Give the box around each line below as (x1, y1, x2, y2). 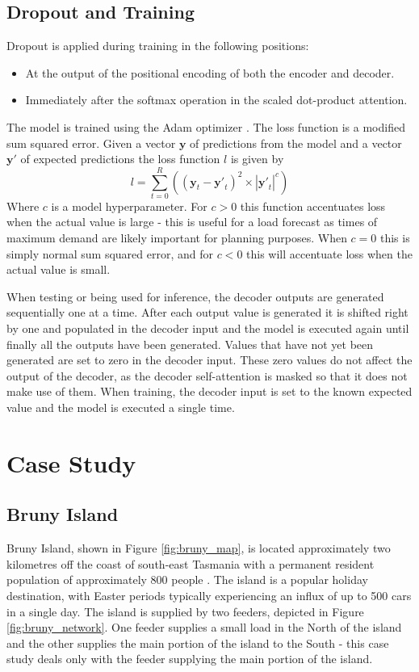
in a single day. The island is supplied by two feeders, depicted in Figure (6, 603, 364, 619)
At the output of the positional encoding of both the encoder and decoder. (25, 64, 395, 81)
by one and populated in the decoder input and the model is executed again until (6, 320, 409, 337)
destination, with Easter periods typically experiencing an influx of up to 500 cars (6, 586, 412, 603)
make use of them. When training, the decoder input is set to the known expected (6, 383, 413, 400)
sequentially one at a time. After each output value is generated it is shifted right (6, 304, 409, 321)
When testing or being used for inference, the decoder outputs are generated (6, 288, 384, 304)
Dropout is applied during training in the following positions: (6, 37, 309, 54)
